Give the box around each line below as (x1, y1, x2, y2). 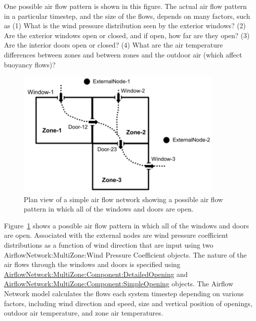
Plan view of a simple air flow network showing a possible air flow (24, 194, 223, 204)
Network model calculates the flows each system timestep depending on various (4, 288, 244, 298)
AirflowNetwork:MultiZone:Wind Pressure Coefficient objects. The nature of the (4, 249, 247, 260)
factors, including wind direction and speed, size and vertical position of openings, (4, 298, 253, 308)
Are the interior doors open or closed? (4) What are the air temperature (4, 40, 223, 50)
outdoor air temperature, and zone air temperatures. (4, 308, 163, 318)
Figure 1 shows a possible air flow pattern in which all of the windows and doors (4, 220, 249, 230)
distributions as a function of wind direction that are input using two (4, 240, 213, 250)
